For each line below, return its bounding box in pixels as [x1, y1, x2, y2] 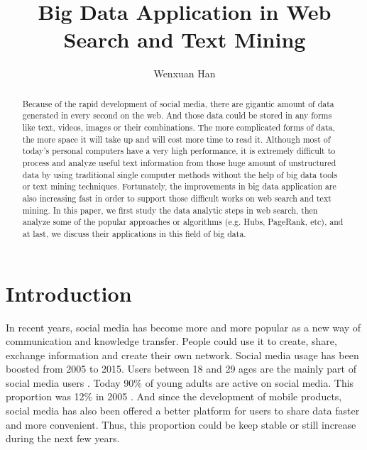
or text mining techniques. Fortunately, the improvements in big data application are [22, 180, 336, 192]
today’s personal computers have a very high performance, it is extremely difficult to [22, 145, 336, 157]
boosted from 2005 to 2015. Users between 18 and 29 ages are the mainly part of [6, 361, 356, 376]
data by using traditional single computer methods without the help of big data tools [22, 168, 338, 180]
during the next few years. [6, 431, 120, 446]
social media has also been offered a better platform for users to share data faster [6, 403, 360, 418]
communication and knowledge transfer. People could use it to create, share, [6, 334, 337, 349]
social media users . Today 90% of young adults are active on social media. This [6, 375, 354, 390]
